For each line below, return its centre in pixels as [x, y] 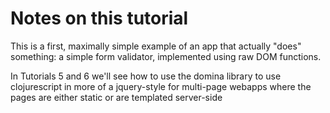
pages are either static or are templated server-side [116, 97]
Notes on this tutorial [99, 18]
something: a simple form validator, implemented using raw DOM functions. [166, 56]
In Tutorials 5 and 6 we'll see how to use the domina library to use [146, 76]
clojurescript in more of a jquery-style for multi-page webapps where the [161, 86]
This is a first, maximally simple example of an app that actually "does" [156, 46]
